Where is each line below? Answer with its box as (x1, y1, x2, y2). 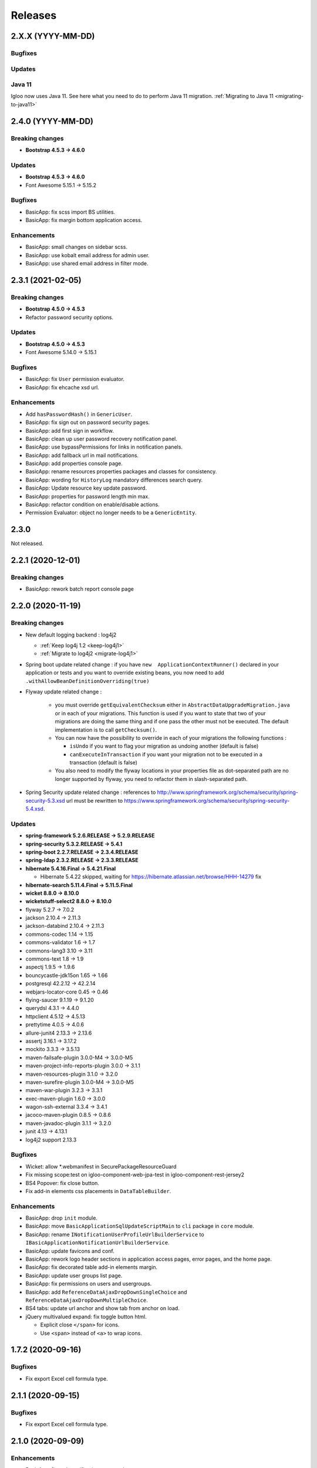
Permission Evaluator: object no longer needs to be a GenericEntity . (25, 509, 197, 516)
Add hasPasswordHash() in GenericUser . (25, 410, 133, 417)
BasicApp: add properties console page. (25, 460, 123, 467)
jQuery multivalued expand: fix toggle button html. (25, 1313, 147, 1320)
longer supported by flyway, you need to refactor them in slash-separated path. (55, 775, 248, 782)
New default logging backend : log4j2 (25, 631, 117, 638)
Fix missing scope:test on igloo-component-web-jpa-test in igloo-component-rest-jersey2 (25, 1171, 245, 1179)
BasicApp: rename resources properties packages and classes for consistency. (25, 468, 217, 475)
